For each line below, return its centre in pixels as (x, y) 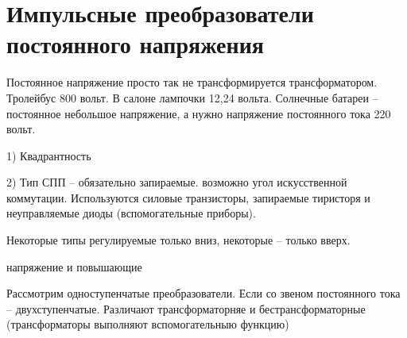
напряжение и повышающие (74, 266)
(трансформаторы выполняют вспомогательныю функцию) (148, 324)
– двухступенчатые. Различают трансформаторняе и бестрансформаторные (186, 308)
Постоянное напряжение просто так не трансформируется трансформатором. (192, 82)
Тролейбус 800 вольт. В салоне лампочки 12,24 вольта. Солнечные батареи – (192, 97)
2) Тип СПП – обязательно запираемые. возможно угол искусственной (177, 182)
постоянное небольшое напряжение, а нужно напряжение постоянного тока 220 (199, 113)
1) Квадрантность (49, 155)
